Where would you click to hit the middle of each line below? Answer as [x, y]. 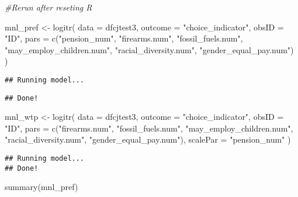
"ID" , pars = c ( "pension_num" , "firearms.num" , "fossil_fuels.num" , [124, 38]
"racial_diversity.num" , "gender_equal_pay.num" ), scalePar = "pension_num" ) [148, 139]
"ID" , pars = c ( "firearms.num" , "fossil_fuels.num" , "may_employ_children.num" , [149, 128]
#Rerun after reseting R [48, 7]
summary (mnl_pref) [41, 187]
